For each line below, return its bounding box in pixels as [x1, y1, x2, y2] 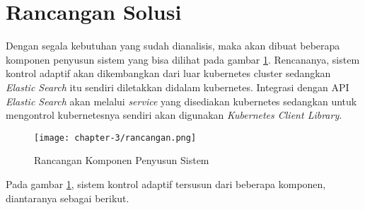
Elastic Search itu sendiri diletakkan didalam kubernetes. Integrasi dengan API [6, 79, 349, 94]
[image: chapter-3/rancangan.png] [34, 132, 197, 143]
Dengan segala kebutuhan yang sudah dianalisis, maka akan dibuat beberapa [6, 38, 340, 53]
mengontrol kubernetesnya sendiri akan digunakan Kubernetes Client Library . [6, 107, 342, 122]
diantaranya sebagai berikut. [6, 190, 129, 205]
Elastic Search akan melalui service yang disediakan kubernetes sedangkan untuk [6, 93, 357, 108]
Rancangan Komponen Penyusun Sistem [34, 153, 209, 168]
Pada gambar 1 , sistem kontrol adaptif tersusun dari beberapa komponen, [6, 176, 326, 191]
